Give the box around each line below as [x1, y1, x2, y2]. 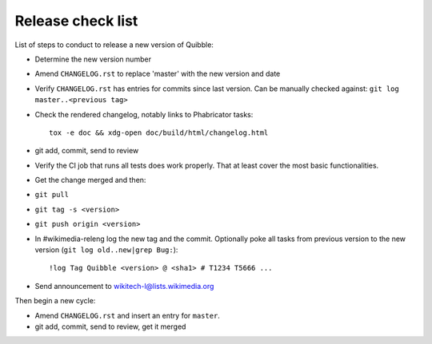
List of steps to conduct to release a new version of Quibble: [14, 40, 214, 49]
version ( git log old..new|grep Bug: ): [34, 245, 178, 255]
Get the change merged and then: [34, 176, 146, 185]
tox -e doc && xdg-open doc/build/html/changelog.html [49, 128, 269, 137]
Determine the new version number [34, 54, 152, 64]
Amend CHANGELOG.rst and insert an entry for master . [34, 310, 220, 320]
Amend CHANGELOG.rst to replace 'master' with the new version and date [34, 69, 281, 79]
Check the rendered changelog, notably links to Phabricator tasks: [34, 109, 254, 119]
